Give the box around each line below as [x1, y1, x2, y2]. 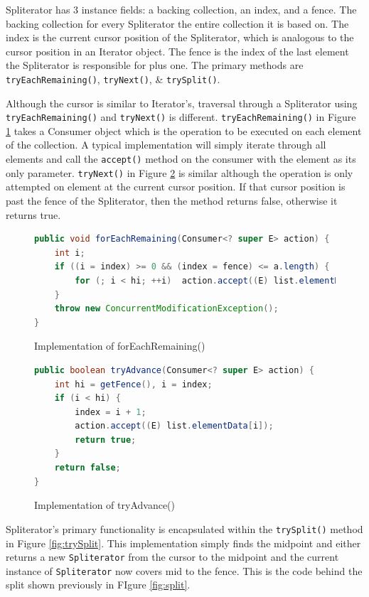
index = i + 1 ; [75, 407, 146, 417]
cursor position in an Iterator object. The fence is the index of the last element [6, 43, 349, 58]
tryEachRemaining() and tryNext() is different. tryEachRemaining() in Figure [6, 109, 356, 124]
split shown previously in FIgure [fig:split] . [6, 577, 191, 592]
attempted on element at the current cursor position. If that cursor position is [6, 179, 346, 194]
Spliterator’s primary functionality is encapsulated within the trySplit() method [6, 521, 363, 536]
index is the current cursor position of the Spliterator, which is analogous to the [6, 30, 354, 45]
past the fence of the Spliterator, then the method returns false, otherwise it [6, 193, 338, 208]
